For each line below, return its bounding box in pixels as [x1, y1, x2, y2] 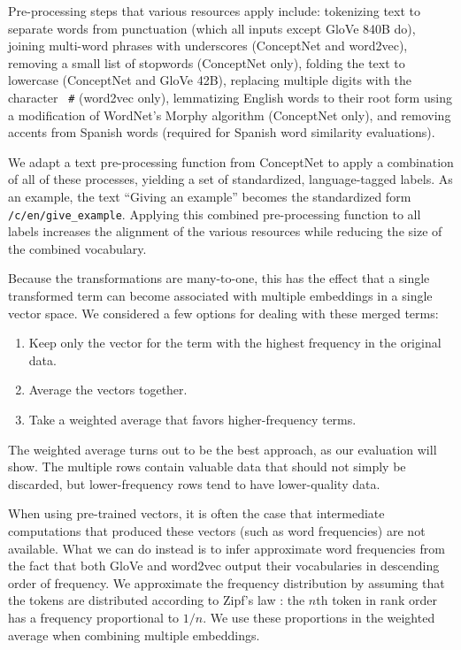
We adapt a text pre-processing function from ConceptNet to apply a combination [8, 152, 454, 171]
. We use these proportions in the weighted [203, 608, 435, 626]
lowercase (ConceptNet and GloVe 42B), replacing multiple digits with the [8, 71, 411, 89]
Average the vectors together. [28, 380, 188, 399]
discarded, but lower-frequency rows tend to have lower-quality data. [8, 474, 380, 493]
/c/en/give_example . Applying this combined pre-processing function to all [8, 204, 421, 223]
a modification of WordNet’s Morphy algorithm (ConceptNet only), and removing [8, 105, 451, 124]
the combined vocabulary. [8, 239, 147, 257]
